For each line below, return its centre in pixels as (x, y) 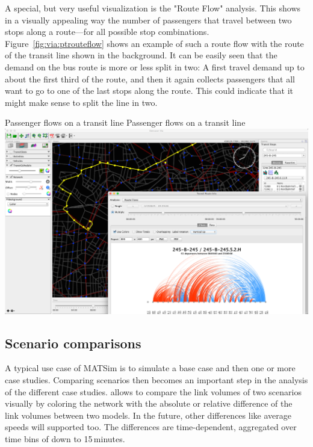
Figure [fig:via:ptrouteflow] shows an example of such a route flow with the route (154, 43)
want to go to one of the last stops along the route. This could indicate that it (149, 91)
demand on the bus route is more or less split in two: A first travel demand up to (155, 66)
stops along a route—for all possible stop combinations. (107, 32)
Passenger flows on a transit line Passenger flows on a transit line (125, 122)
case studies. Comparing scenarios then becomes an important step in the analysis (156, 379)
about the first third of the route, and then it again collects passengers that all (150, 79)
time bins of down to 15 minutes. (65, 438)
